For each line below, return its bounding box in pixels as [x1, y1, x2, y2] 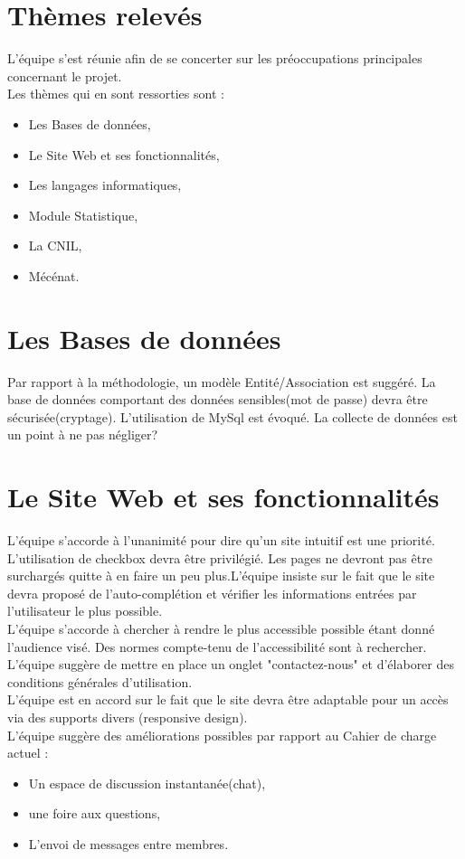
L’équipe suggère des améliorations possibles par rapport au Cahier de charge [7, 725, 437, 744]
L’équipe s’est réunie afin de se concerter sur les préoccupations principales [7, 49, 422, 68]
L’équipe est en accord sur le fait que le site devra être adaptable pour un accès [7, 690, 449, 709]
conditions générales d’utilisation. [7, 672, 193, 691]
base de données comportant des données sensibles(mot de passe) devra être [7, 390, 428, 409]
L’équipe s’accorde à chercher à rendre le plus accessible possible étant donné [7, 619, 435, 638]
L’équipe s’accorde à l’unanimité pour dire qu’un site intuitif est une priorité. [7, 531, 435, 550]
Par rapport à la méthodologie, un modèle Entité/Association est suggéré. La [7, 372, 436, 391]
